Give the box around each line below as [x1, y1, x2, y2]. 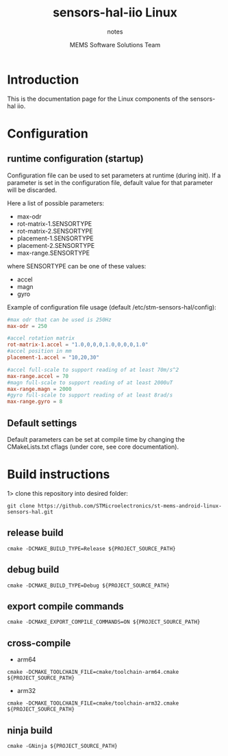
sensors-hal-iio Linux [52, 5, 178, 21]
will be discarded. [7, 186, 57, 194]
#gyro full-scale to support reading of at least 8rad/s [7, 392, 173, 399]
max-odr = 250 [7, 323, 48, 329]
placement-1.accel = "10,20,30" [7, 354, 99, 361]
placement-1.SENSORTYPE [16, 234, 94, 242]
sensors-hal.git [7, 508, 53, 515]
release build [7, 527, 64, 539]
